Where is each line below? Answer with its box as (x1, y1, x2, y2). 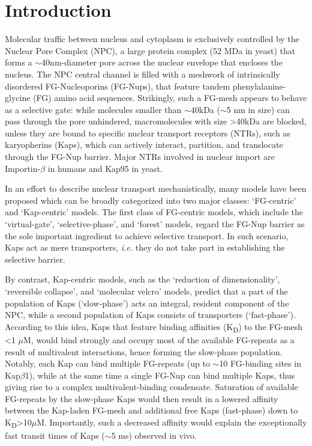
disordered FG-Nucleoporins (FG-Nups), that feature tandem (5, 79, 230, 92)
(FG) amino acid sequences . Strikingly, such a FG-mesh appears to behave (33, 91, 307, 104)
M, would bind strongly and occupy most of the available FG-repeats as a (23, 333, 295, 346)
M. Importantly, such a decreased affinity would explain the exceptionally (37, 416, 307, 429)
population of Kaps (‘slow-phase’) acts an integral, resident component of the (5, 296, 289, 309)
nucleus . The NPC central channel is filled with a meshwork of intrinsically (5, 67, 280, 80)
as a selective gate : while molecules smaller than (5, 103, 182, 115)
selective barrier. (5, 252, 65, 265)
